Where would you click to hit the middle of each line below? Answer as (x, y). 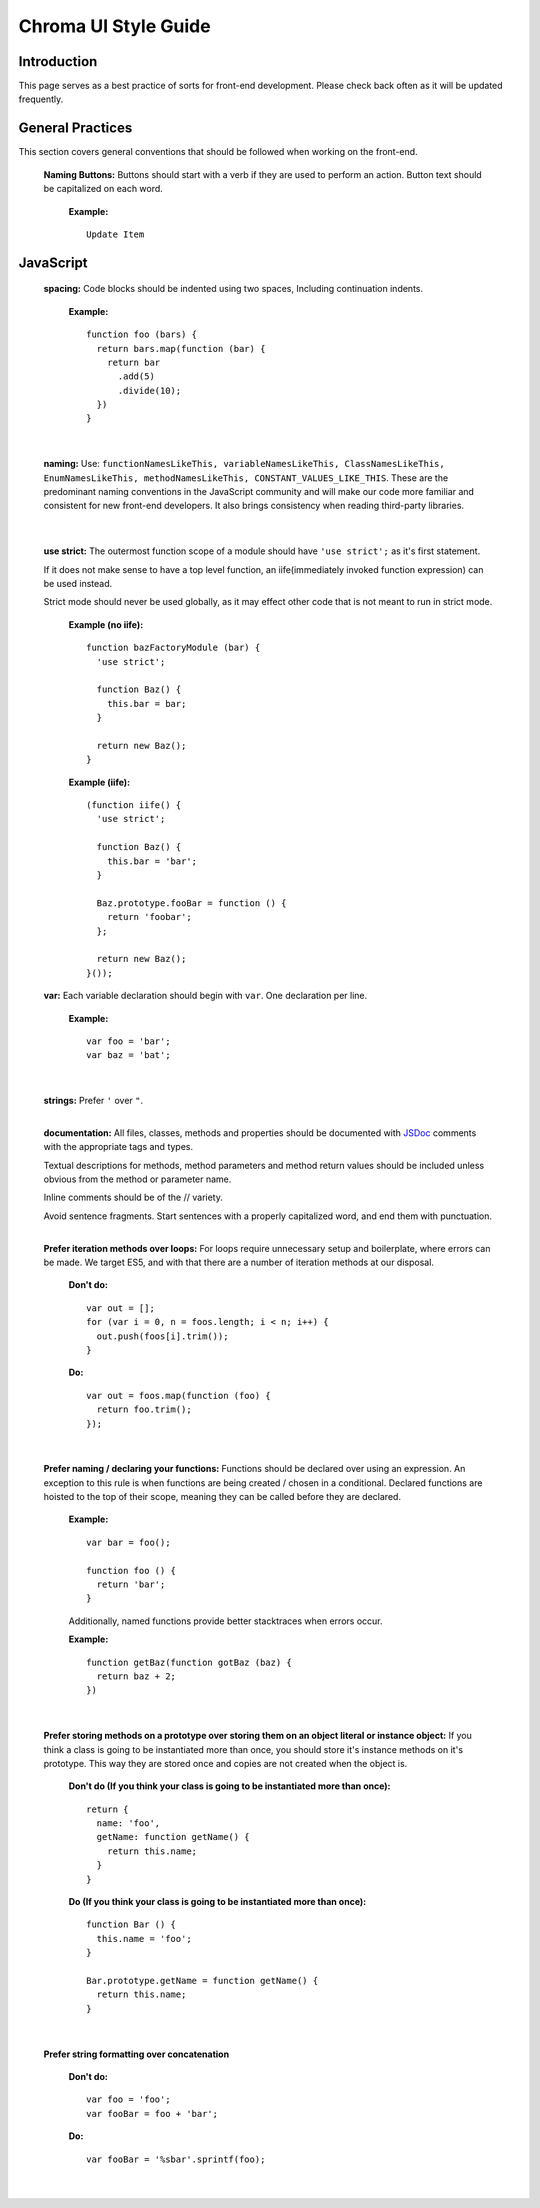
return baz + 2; (136, 1676)
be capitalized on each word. (103, 189)
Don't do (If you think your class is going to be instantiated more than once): (229, 1786)
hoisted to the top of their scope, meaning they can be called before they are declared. (222, 1497)
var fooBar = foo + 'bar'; (152, 2113)
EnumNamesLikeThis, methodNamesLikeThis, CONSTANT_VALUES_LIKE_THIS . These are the (246, 477)
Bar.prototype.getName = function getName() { (202, 1980)
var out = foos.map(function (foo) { (179, 1395)
